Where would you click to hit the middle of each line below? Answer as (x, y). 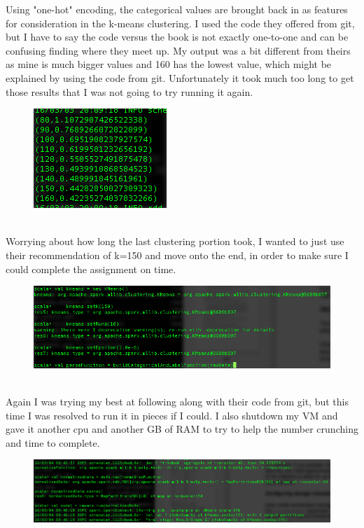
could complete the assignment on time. (91, 269)
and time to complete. (53, 442)
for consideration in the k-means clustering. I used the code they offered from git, (180, 23)
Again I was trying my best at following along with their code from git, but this (177, 402)
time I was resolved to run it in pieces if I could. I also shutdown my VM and (172, 415)
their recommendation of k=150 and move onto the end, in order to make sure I (177, 255)
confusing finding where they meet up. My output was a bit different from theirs (178, 50)
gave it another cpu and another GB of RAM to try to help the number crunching (182, 429)
